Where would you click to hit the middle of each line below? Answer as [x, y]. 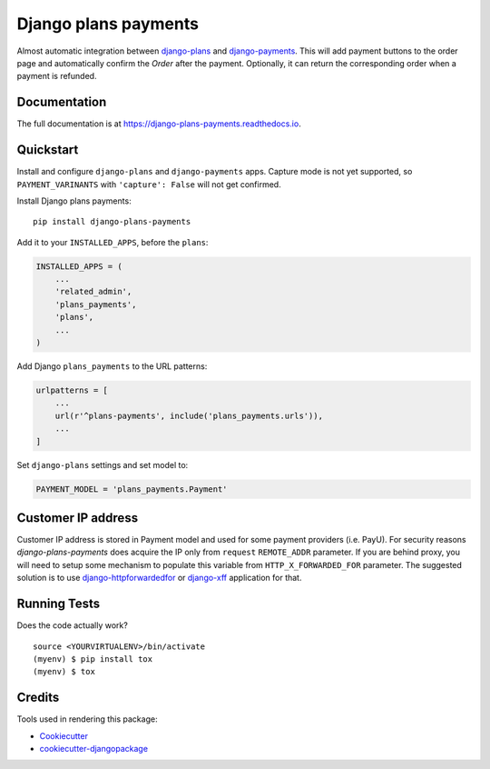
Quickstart [48, 150]
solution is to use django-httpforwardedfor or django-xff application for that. [159, 578]
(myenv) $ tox [64, 672]
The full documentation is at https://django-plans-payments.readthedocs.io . [159, 124]
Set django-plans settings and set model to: [103, 464]
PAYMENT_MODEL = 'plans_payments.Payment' [132, 489]
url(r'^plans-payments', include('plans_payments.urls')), [189, 415]
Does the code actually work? [73, 625]
